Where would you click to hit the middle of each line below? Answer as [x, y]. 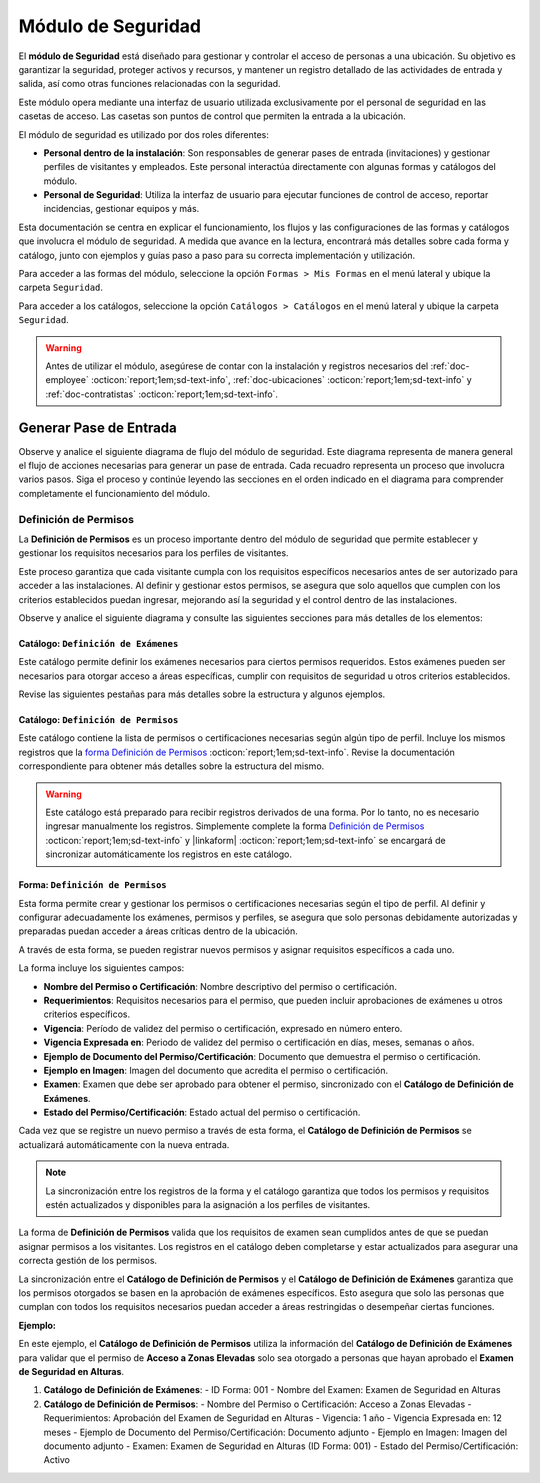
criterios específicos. [86, 1014]
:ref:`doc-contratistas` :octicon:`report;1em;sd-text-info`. [162, 394]
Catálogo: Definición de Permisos [98, 720]
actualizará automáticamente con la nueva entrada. [124, 1144]
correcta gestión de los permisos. [88, 1261]
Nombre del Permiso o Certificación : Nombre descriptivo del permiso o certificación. [220, 986]
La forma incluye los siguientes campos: [101, 968]
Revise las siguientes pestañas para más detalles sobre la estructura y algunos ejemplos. [202, 694]
